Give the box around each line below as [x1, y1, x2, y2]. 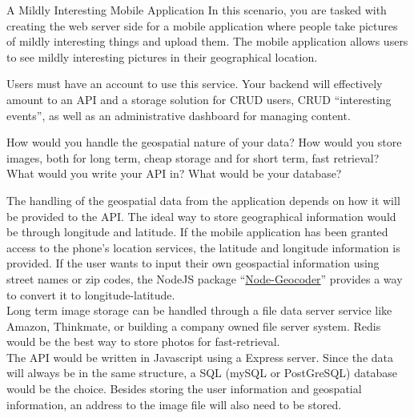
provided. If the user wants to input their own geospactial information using [6, 255, 380, 271]
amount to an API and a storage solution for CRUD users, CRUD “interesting [6, 90, 392, 107]
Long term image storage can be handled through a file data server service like [6, 302, 392, 319]
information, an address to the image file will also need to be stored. [6, 396, 342, 412]
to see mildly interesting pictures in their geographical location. [6, 48, 318, 65]
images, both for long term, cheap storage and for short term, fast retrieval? [6, 149, 380, 166]
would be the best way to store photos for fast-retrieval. [6, 333, 280, 350]
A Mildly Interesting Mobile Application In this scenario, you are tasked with [6, 2, 387, 18]
